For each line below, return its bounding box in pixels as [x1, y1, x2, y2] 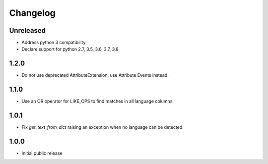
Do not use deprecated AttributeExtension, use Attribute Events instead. [21, 72, 169, 78]
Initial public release [21, 150, 63, 156]
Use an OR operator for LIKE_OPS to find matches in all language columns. [21, 98, 174, 104]
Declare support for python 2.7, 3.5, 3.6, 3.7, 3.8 [21, 46, 119, 52]
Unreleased [9, 26, 46, 35]
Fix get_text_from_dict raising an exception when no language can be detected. [21, 124, 184, 130]
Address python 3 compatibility [21, 40, 86, 46]
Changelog [9, 7, 56, 18]
